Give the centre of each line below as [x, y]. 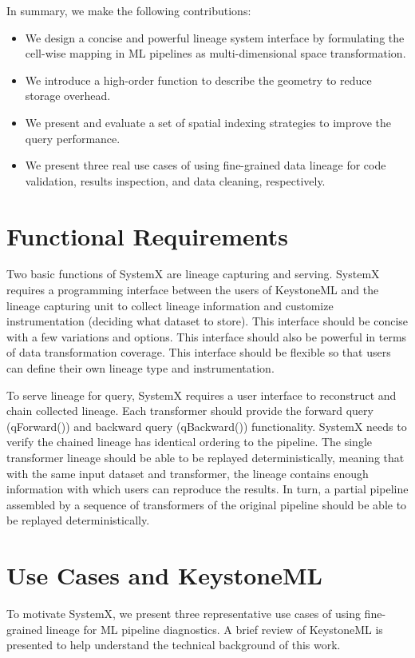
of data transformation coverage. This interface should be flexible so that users [199, 352]
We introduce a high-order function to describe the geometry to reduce [198, 80]
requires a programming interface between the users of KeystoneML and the [193, 290]
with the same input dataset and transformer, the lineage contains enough [188, 473]
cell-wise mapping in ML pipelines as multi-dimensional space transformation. [215, 53]
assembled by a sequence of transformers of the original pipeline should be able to [207, 504]
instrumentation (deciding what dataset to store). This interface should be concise [207, 321]
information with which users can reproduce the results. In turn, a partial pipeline [207, 489]
